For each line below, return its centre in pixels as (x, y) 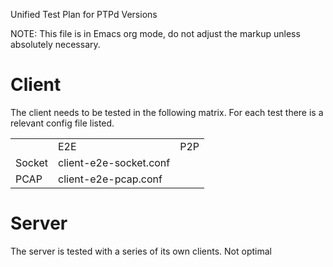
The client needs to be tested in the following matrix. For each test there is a (167, 112)
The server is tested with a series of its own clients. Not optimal (141, 251)
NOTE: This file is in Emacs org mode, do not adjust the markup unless (155, 33)
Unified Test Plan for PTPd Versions (84, 14)
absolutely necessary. (55, 44)
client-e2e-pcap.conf (110, 179)
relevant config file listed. (62, 123)
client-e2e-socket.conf (114, 162)
